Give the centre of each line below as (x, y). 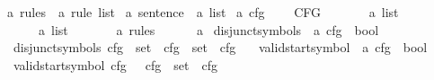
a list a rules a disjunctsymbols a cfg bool (208, 29)
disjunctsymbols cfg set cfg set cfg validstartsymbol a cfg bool (220, 47)
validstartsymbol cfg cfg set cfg (115, 64)
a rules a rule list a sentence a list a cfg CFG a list (203, 12)
